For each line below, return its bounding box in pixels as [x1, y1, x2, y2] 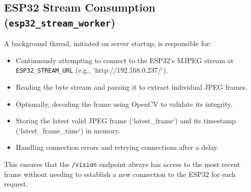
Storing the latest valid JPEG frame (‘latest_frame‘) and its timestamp [15, 115, 236, 126]
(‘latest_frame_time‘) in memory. [15, 125, 120, 135]
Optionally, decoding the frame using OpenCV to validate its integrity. [15, 98, 232, 109]
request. [4, 178, 28, 189]
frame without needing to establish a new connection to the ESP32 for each [4, 168, 236, 179]
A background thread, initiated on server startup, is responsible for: [4, 38, 211, 49]
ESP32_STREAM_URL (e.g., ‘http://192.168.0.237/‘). [15, 65, 168, 75]
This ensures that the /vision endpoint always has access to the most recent [4, 158, 240, 169]
